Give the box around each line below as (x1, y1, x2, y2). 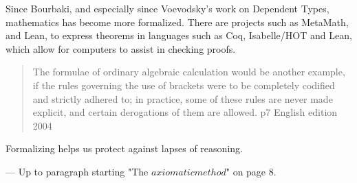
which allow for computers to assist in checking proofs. (6, 41, 236, 56)
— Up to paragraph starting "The (6, 164, 149, 178)
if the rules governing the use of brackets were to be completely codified (32, 77, 335, 92)
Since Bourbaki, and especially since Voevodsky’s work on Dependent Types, (6, 1, 329, 15)
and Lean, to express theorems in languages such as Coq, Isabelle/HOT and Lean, (6, 28, 352, 42)
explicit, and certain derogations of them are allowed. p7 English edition (32, 105, 338, 119)
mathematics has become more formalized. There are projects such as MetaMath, (6, 14, 349, 29)
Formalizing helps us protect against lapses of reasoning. (6, 141, 243, 156)
